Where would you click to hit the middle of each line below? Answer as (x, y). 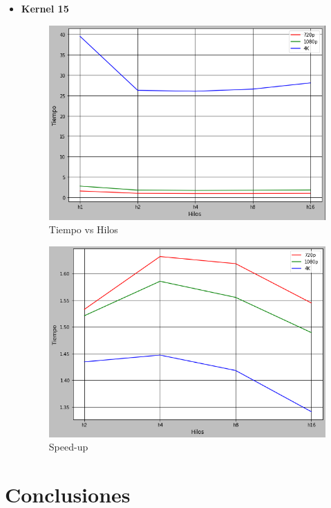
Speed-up (68, 447)
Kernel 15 (45, 8)
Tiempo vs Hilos (83, 229)
